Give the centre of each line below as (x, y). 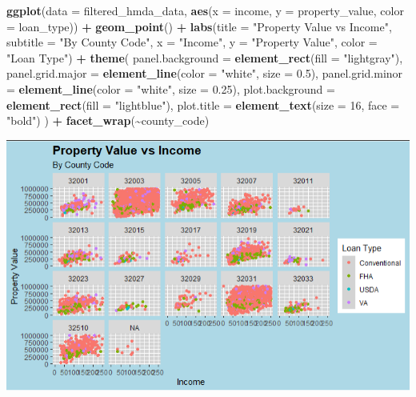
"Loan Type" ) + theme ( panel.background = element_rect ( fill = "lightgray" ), (205, 57)
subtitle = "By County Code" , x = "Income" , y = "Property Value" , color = (192, 42)
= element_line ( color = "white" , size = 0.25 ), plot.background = (171, 88)
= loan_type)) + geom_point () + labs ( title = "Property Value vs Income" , (199, 26)
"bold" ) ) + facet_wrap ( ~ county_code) (108, 120)
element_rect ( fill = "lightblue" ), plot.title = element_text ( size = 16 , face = (203, 104)
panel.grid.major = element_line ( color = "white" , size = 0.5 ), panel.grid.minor (205, 73)
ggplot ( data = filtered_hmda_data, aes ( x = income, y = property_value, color (205, 10)
